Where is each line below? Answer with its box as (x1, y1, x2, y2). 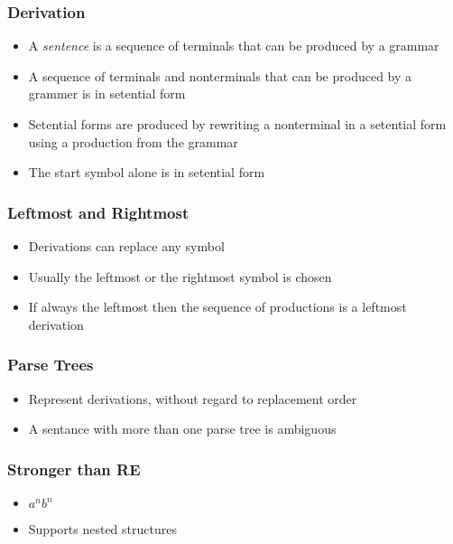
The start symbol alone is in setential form (28, 163, 265, 182)
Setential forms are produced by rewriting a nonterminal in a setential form (28, 115, 447, 133)
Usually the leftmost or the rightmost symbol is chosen (28, 267, 332, 286)
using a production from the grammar (28, 132, 238, 151)
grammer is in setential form (28, 84, 186, 103)
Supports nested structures (28, 520, 177, 538)
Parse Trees (7, 353, 94, 376)
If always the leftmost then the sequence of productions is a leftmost (28, 297, 407, 316)
